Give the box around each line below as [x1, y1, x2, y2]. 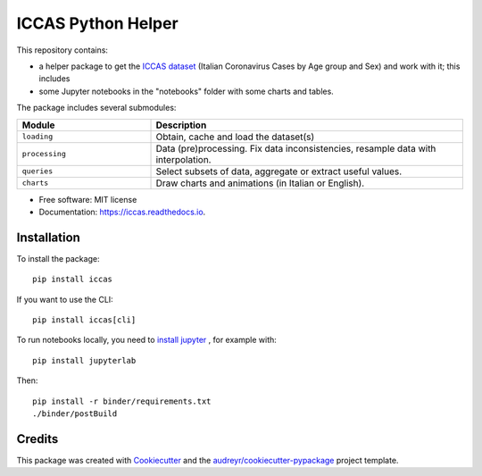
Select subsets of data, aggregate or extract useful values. [155, 165, 403, 178]
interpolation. [155, 153, 212, 165]
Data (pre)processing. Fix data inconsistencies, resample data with [155, 142, 436, 154]
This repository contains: [16, 45, 109, 55]
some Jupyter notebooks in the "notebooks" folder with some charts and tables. [38, 86, 334, 96]
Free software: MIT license [38, 194, 137, 205]
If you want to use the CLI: [16, 294, 113, 305]
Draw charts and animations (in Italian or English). [155, 177, 365, 189]
